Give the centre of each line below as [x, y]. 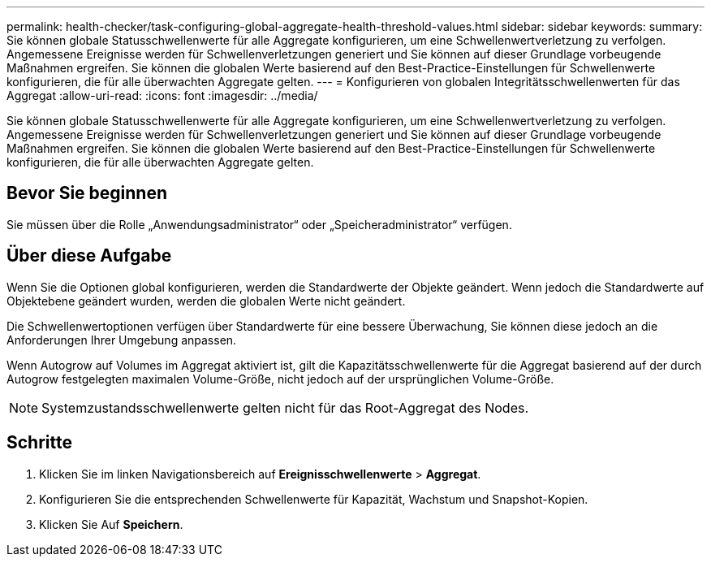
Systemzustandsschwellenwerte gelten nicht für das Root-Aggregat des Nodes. [285, 407]
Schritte [39, 443]
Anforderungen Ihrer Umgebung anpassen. [122, 340]
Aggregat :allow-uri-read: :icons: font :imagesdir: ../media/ [162, 95]
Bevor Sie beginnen [87, 193]
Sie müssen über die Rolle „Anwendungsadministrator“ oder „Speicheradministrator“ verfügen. [259, 224]
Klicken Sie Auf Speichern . [111, 524]
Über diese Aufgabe [89, 256]
